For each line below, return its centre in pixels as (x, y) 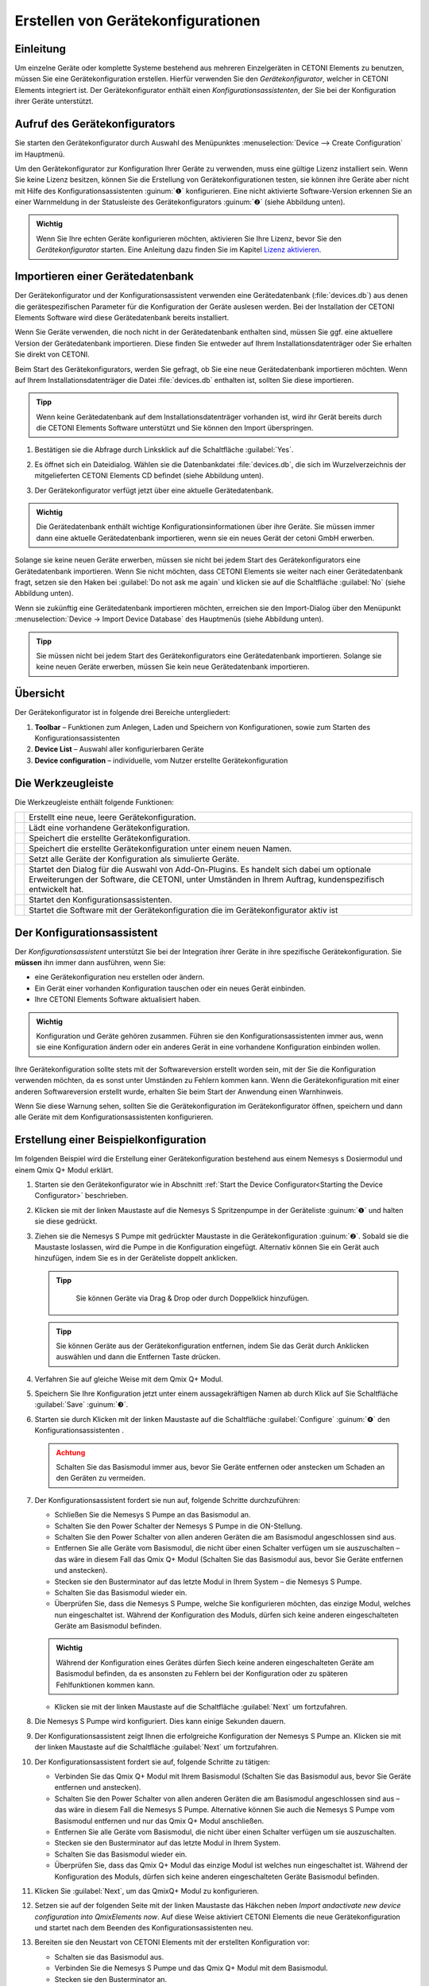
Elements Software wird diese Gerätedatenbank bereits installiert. (122, 317)
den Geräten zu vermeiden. (101, 1478)
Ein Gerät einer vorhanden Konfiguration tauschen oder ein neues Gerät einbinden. (170, 988)
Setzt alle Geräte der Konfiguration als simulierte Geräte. (134, 860)
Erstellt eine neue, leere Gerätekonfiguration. (112, 817)
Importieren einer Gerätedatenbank (104, 277)
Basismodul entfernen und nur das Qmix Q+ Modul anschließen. (159, 1821)
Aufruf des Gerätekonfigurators (95, 124)
